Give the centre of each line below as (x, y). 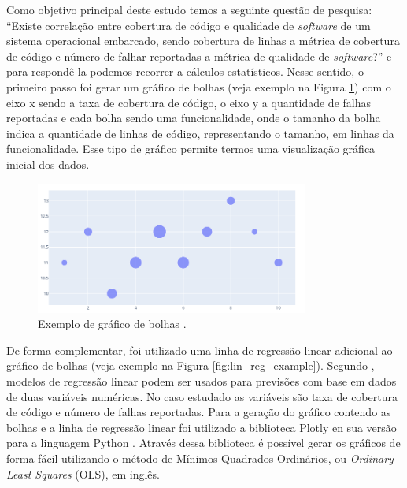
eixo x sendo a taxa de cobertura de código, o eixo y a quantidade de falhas (189, 102)
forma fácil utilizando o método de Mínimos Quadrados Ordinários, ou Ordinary (200, 458)
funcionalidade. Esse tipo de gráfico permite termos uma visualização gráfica (191, 149)
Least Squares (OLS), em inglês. (83, 473)
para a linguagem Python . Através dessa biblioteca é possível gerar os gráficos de (203, 443)
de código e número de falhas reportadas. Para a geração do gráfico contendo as (199, 412)
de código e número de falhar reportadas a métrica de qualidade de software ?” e (199, 56)
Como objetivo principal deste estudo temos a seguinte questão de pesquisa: (189, 9)
